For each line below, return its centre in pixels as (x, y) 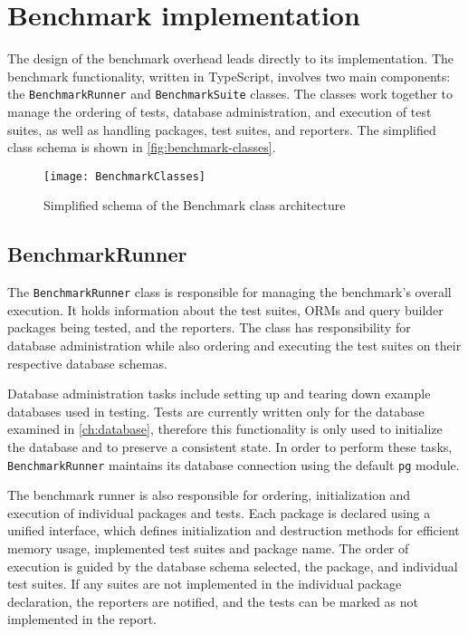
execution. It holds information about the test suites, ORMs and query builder (225, 309)
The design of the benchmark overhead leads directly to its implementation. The (231, 58)
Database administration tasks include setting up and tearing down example (219, 394)
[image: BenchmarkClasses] (124, 176)
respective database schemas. (87, 363)
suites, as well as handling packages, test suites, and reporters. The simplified (222, 129)
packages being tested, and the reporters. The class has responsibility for (209, 327)
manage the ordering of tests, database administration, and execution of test (220, 111)
